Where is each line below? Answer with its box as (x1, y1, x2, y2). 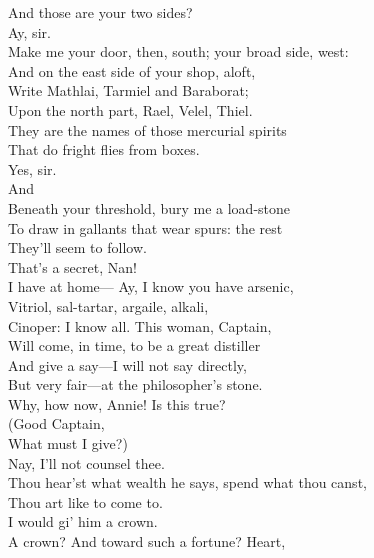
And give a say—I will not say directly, (8, 354, 247, 375)
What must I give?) (8, 433, 128, 454)
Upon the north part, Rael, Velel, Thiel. (8, 99, 253, 120)
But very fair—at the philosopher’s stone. (8, 374, 263, 395)
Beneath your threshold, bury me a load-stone (8, 197, 291, 218)
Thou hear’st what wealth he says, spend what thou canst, (8, 472, 367, 493)
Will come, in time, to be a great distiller (8, 335, 261, 356)
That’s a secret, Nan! (8, 256, 137, 277)
